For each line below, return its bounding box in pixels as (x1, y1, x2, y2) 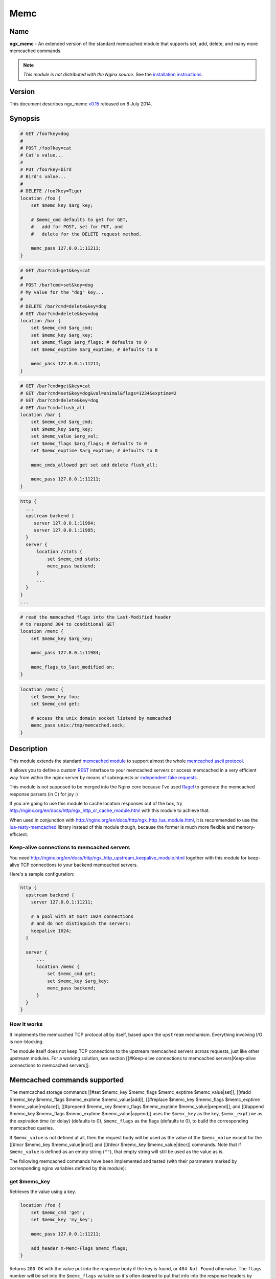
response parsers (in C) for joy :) (9, 791, 79, 797)
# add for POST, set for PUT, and (31, 224, 123, 230)
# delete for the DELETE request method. (31, 231, 142, 237)
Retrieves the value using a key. (9, 1188, 76, 1195)
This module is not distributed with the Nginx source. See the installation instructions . (23, 72, 203, 78)
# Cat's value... (20, 152, 64, 158)
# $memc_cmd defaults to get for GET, (31, 216, 128, 223)
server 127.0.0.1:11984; (33, 520, 96, 526)
